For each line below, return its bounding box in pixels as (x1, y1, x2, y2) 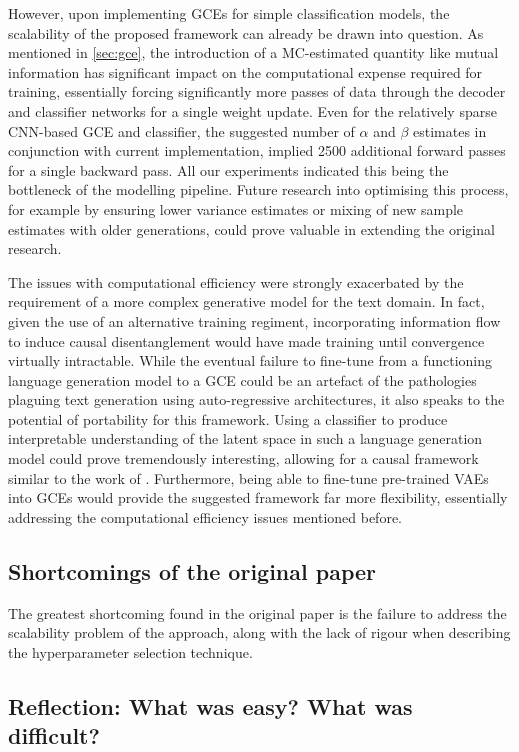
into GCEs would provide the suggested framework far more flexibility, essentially (8, 487, 508, 508)
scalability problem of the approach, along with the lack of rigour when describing (8, 622, 511, 643)
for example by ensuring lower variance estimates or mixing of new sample (8, 198, 464, 219)
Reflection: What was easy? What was (8, 690, 413, 721)
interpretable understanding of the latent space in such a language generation (8, 428, 483, 449)
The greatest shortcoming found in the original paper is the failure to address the (8, 602, 507, 623)
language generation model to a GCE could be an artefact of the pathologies (8, 369, 477, 390)
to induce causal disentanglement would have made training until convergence (8, 330, 485, 351)
